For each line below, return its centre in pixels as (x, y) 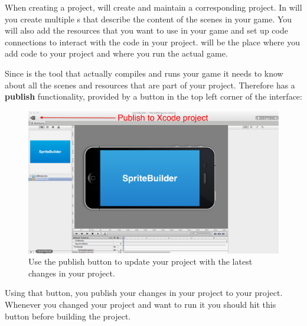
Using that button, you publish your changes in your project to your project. (144, 293)
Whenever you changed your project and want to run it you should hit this (141, 304)
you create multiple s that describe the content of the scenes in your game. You (148, 19)
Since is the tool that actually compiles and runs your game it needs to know (144, 73)
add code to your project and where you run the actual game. (116, 53)
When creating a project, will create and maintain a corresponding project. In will (153, 7)
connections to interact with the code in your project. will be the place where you (152, 42)
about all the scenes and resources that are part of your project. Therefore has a (150, 85)
